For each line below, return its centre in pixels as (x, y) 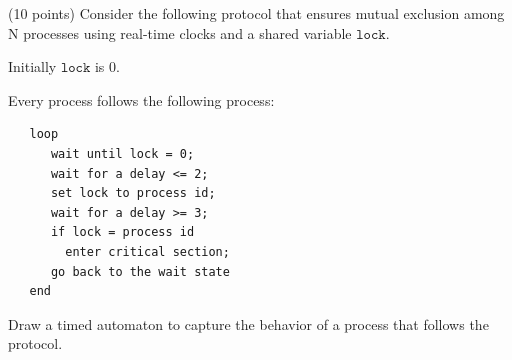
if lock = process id (122, 232)
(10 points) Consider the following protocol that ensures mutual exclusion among (256, 13)
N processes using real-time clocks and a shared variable (180, 32)
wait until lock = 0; (122, 153)
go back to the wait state (140, 271)
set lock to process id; (133, 193)
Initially (32, 66)
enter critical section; (147, 251)
